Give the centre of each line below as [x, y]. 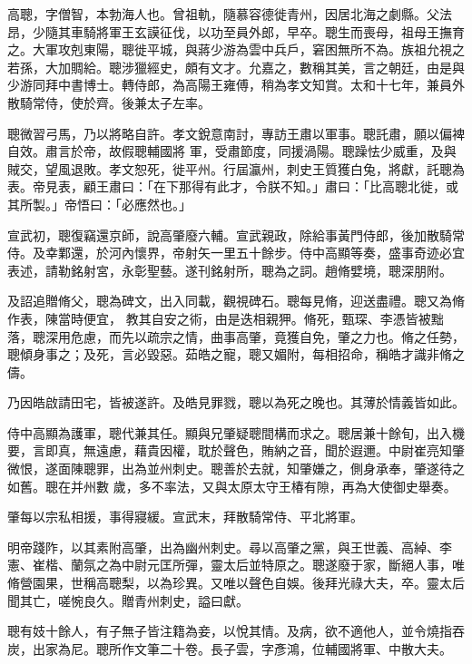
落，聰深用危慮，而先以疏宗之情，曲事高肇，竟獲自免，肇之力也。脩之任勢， [236, 336]
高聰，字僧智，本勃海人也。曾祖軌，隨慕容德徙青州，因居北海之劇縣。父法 [230, 14]
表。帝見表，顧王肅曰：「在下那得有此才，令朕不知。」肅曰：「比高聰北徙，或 [233, 186]
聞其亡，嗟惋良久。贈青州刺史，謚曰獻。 [128, 600]
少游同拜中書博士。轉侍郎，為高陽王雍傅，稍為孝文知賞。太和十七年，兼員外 [236, 85]
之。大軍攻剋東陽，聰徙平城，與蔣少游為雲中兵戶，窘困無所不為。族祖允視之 [236, 49]
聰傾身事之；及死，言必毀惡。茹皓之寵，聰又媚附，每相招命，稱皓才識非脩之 [236, 354]
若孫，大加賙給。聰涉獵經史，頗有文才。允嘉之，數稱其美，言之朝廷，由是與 [236, 67]
